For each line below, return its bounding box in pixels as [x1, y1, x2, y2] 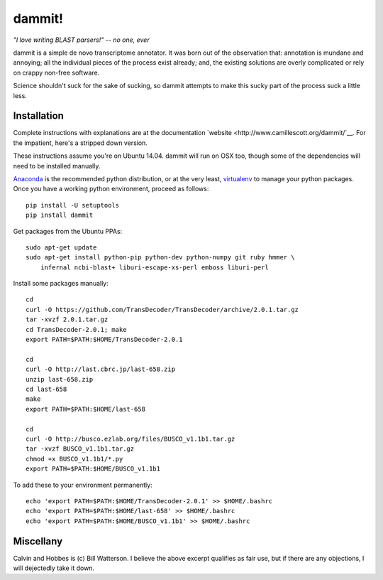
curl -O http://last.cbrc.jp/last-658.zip [26, 365, 176, 373]
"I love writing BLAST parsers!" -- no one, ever [13, 36, 150, 44]
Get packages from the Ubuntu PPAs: [13, 227, 123, 235]
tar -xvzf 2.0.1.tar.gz [26, 316, 109, 323]
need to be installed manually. [13, 161, 101, 170]
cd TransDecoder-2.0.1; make [26, 326, 127, 333]
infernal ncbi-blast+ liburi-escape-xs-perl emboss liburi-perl [40, 263, 269, 272]
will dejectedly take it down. [13, 564, 95, 572]
